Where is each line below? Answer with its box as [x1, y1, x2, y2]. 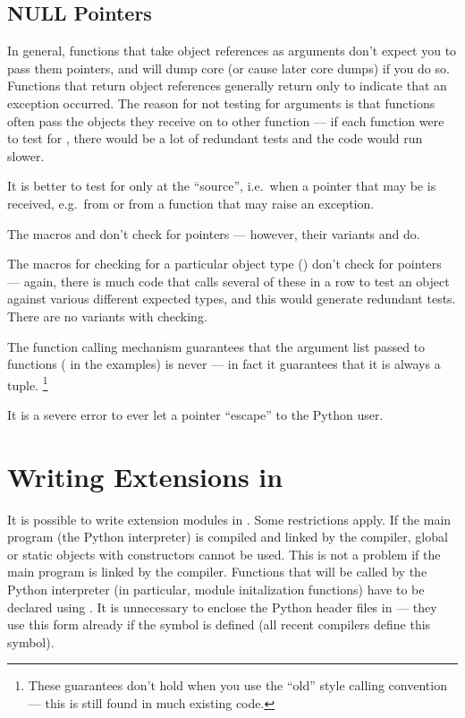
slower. [7, 146, 45, 165]
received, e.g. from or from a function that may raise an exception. [7, 193, 375, 212]
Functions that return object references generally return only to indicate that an [7, 76, 447, 95]
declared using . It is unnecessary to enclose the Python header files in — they [7, 597, 437, 616]
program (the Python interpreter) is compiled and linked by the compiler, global [7, 527, 448, 546]
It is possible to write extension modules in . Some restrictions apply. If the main [7, 509, 452, 528]
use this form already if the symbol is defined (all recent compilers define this [7, 615, 431, 634]
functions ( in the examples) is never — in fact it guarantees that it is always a [7, 355, 441, 373]
